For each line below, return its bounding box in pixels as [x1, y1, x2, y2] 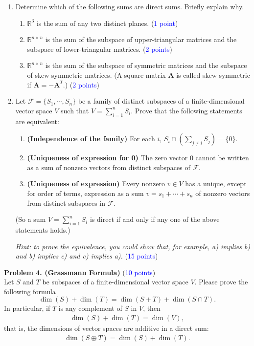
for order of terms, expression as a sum [27, 188, 144, 198]
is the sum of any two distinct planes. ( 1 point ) [36, 18, 178, 28]
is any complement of [58, 303, 122, 313]
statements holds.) [15, 224, 70, 235]
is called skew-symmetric [176, 69, 250, 80]
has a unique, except [185, 178, 247, 189]
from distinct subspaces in [27, 197, 105, 208]
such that [61, 105, 89, 115]
